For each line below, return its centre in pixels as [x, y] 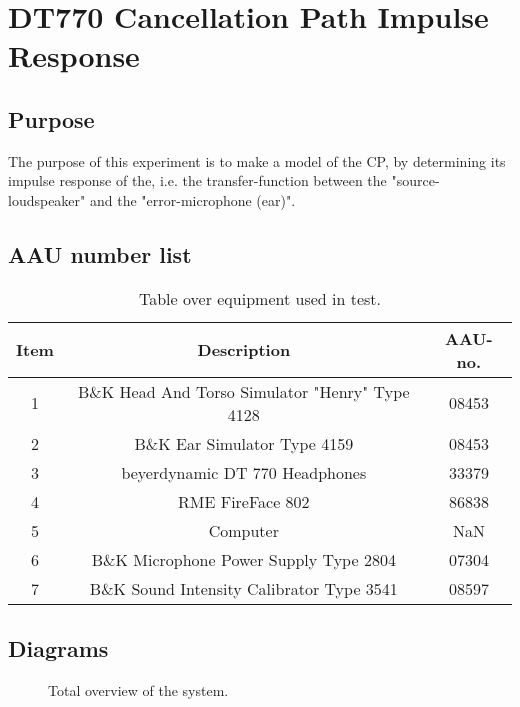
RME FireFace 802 [244, 501]
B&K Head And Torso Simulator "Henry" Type [244, 391]
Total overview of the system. [138, 689]
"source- [415, 180]
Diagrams [58, 648]
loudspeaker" [47, 199]
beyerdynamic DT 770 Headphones [244, 472]
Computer [243, 530]
